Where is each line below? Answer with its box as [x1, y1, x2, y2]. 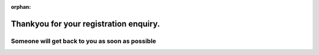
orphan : [11, 4, 31, 10]
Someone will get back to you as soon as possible [11, 37, 157, 45]
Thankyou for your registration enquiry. [11, 18, 160, 29]
